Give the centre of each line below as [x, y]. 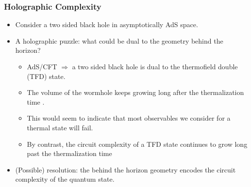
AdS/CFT [42, 66]
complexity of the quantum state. [65, 179]
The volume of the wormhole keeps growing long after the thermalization [135, 92]
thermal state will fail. [60, 127]
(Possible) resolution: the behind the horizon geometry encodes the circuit [125, 169]
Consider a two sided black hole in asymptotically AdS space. [107, 24]
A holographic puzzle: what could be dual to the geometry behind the [119, 40]
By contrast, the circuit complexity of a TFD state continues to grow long [137, 144]
